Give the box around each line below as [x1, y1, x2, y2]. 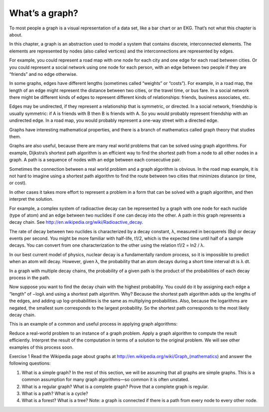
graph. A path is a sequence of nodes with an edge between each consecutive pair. [9, 157, 181, 163]
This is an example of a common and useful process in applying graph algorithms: [9, 321, 178, 327]
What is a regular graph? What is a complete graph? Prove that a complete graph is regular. [21, 384, 209, 390]
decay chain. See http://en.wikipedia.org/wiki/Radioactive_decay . [9, 219, 143, 225]
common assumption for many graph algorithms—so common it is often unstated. [21, 377, 189, 383]
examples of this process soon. [9, 344, 74, 350]
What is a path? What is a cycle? [21, 390, 88, 397]
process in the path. [9, 275, 50, 281]
